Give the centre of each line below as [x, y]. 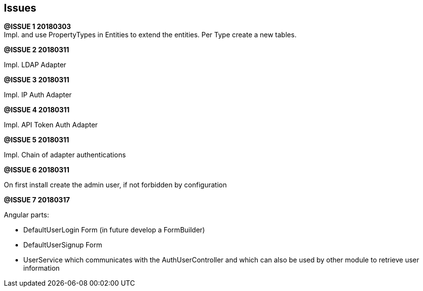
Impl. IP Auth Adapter [38, 95]
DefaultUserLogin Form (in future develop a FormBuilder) [114, 230]
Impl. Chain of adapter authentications [65, 155]
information [42, 268]
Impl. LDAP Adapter [35, 65]
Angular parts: [27, 215]
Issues [20, 8]
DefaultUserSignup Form [63, 245]
